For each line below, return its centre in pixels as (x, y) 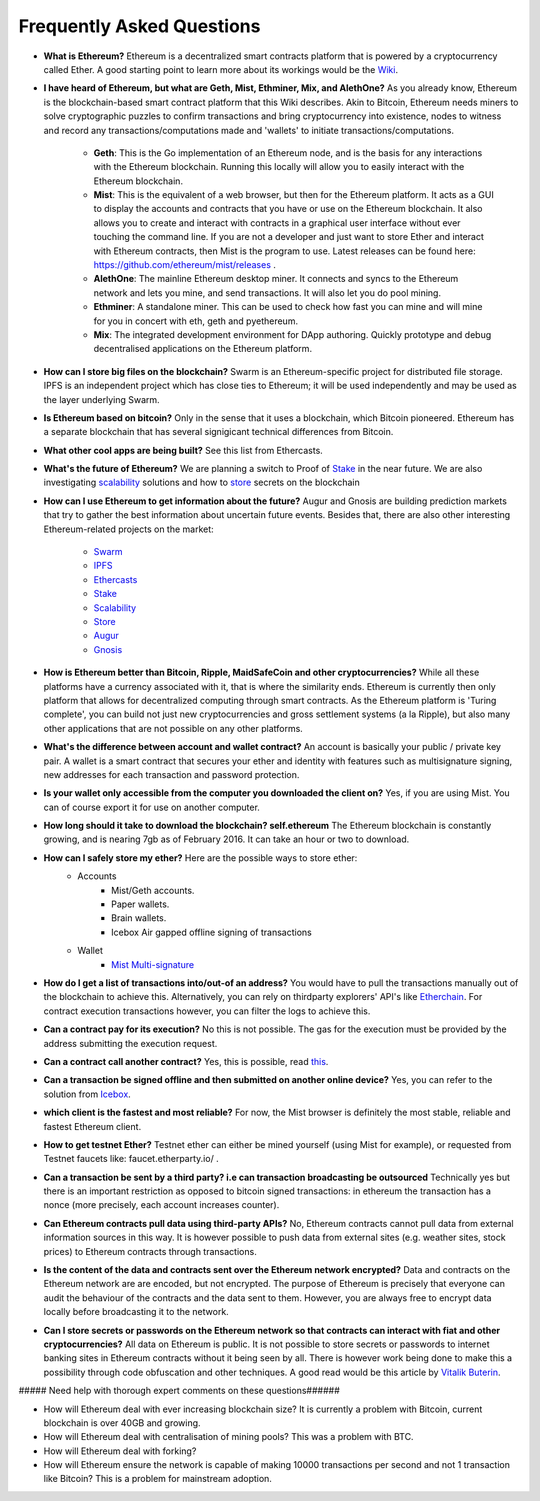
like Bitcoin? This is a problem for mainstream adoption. (157, 1479)
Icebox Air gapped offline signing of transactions (211, 932)
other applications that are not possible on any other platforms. (173, 728)
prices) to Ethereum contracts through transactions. (150, 1251)
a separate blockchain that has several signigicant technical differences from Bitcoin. (218, 432)
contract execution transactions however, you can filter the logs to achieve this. (207, 1011)
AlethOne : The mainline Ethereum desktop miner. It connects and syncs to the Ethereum (276, 279)
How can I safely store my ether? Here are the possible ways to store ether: (200, 857)
